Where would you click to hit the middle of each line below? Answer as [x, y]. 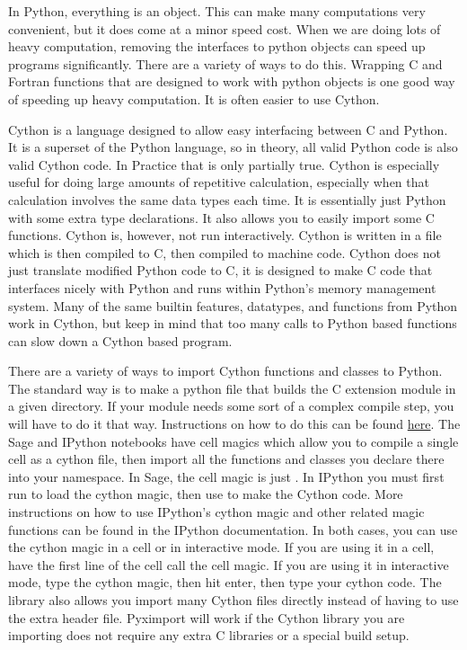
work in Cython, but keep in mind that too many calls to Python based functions [233, 323]
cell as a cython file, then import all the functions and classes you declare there [226, 459]
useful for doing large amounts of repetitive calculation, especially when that [219, 182]
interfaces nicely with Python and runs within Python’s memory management [222, 287]
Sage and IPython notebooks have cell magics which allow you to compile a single [233, 441]
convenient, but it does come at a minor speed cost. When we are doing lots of [225, 28]
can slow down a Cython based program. [120, 340]
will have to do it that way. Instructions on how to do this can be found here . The [234, 424]
